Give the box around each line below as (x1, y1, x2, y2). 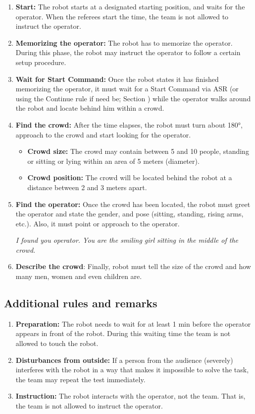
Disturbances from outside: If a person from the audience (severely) (15, 354, 233, 365)
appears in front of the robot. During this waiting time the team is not (15, 328, 231, 339)
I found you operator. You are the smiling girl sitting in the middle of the (15, 235, 238, 245)
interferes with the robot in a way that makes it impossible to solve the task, (15, 364, 249, 375)
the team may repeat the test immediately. (15, 374, 146, 384)
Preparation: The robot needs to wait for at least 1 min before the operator (15, 318, 251, 329)
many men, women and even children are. (15, 271, 142, 281)
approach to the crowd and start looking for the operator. (15, 129, 191, 139)
